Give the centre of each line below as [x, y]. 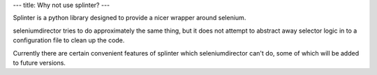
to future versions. [39, 62]
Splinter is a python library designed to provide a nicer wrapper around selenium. [130, 18]
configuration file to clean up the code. [69, 40]
